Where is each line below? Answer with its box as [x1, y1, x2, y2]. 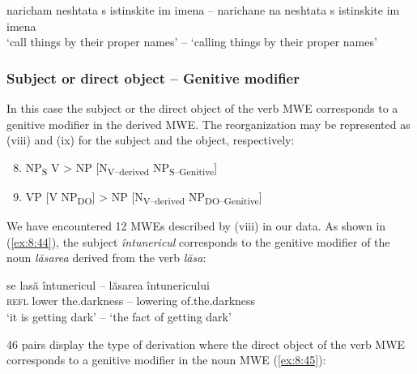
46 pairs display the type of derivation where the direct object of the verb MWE [6, 335, 406, 352]
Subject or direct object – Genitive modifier [6, 67, 300, 88]
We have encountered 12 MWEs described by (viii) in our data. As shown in [6, 217, 386, 234]
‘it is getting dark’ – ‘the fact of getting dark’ [6, 308, 232, 325]
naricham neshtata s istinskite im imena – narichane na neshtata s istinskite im [6, 2, 400, 18]
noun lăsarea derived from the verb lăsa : [6, 249, 206, 266]
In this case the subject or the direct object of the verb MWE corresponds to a [6, 100, 398, 116]
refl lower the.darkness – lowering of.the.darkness [6, 292, 256, 309]
